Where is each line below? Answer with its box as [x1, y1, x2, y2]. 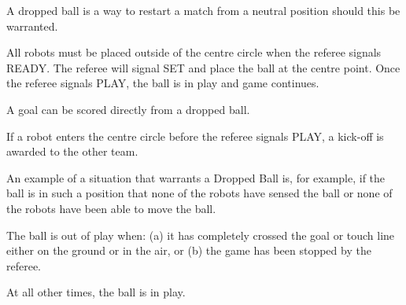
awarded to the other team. [6, 143, 138, 160]
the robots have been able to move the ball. [6, 200, 216, 216]
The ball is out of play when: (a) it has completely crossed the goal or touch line [6, 226, 395, 243]
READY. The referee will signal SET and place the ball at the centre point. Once [6, 59, 400, 75]
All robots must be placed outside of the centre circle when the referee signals [6, 44, 382, 61]
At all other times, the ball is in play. [6, 284, 186, 300]
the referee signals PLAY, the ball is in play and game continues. [6, 75, 319, 91]
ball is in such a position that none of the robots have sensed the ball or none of [6, 185, 393, 201]
